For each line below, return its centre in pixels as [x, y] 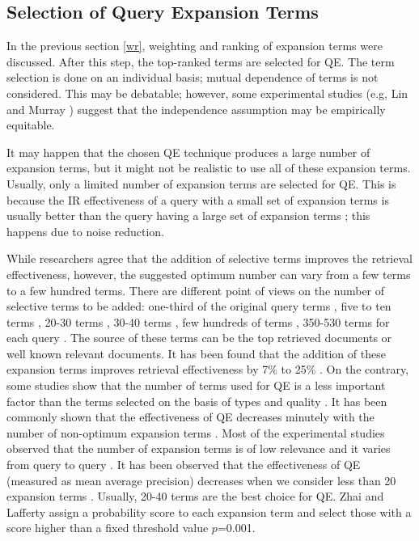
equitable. [31, 125]
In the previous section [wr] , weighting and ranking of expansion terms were [195, 46]
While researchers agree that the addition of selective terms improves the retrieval [209, 258]
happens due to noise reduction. [86, 231]
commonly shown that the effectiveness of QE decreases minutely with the [190, 417]
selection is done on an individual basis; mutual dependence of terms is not [193, 77]
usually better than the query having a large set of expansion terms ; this [188, 216]
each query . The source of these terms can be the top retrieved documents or [199, 338]
